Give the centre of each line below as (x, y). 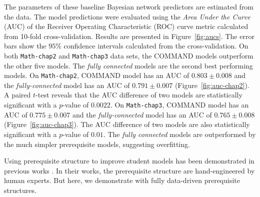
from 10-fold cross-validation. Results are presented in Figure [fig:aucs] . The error (129, 36)
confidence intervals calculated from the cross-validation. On (156, 46)
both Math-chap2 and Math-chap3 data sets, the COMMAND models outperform (129, 55)
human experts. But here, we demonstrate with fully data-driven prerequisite (122, 180)
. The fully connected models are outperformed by (179, 134)
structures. (20, 190)
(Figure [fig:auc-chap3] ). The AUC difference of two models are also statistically (127, 124)
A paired (17, 95)
